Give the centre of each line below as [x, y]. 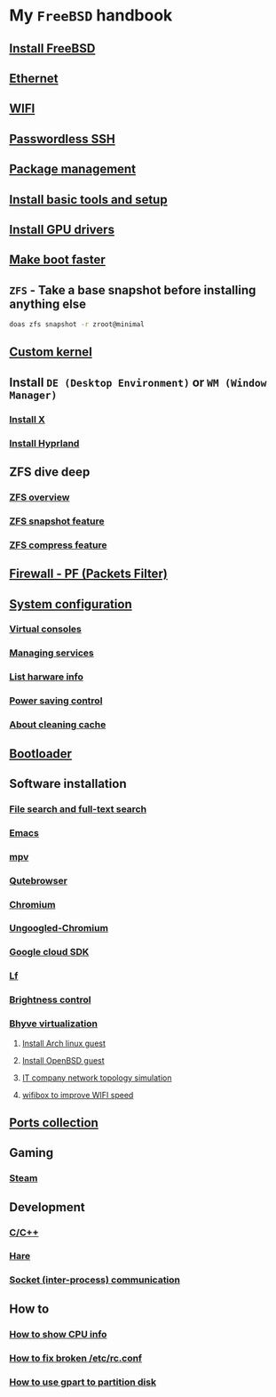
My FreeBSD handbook [91, 16]
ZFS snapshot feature [57, 521]
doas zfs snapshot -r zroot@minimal [77, 325]
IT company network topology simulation [97, 1078]
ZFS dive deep [50, 472]
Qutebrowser [39, 880]
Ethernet [34, 78]
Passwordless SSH [62, 139]
